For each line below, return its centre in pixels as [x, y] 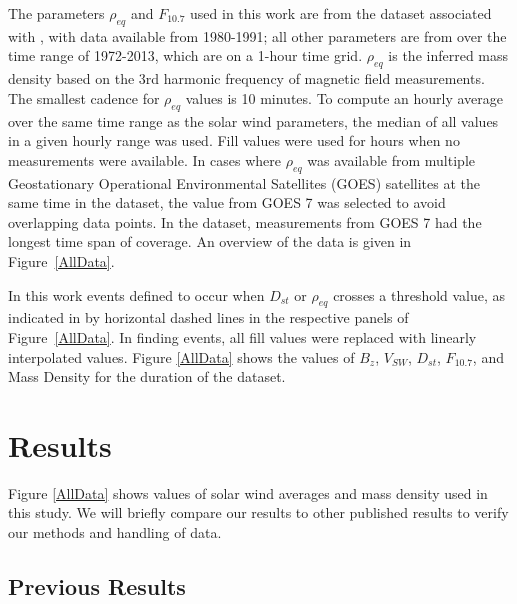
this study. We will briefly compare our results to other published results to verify [258, 512]
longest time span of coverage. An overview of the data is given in [210, 241]
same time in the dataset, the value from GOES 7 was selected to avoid [227, 202]
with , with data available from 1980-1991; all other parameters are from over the [257, 35]
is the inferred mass [448, 55]
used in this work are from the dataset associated [341, 13]
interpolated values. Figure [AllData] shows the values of [181, 356]
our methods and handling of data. [115, 532]
